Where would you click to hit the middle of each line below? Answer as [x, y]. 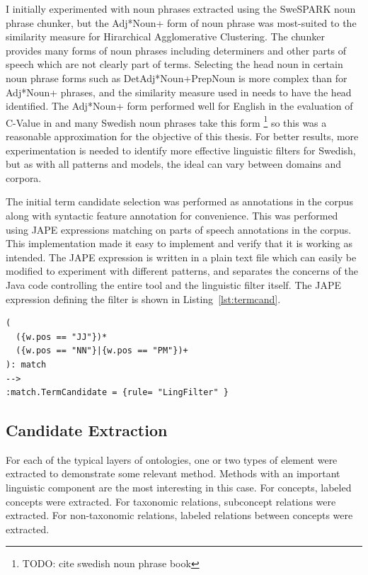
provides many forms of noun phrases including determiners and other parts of [176, 50]
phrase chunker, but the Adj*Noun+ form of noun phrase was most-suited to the [181, 22]
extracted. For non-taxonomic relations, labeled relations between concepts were [179, 515]
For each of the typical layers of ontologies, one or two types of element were [172, 459]
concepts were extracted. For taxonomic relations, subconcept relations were [171, 501]
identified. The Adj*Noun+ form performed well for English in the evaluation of [179, 106]
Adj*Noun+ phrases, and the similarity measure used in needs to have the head [179, 92]
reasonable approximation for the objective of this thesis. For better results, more [182, 136]
